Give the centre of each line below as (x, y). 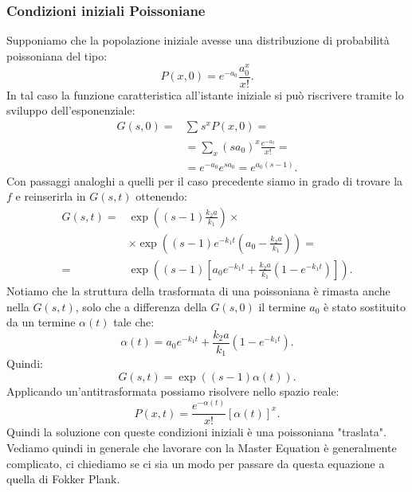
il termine (282, 306)
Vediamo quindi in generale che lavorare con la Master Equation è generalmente (202, 448)
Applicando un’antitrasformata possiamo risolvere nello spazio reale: (173, 390)
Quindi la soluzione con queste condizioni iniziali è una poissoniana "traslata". (196, 432)
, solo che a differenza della (141, 306)
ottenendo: (161, 196)
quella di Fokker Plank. (63, 479)
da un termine (41, 322)
